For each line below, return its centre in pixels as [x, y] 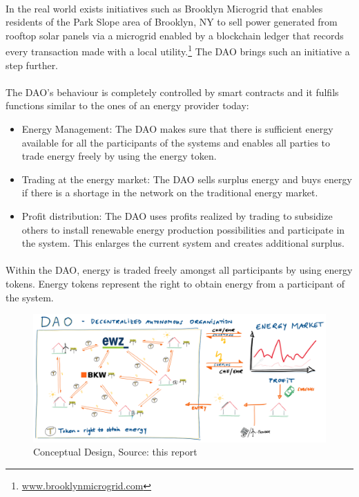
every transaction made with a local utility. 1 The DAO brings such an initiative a [178, 50]
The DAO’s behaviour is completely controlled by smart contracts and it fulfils [172, 92]
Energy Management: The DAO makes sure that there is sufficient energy [177, 129]
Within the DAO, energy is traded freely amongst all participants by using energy [179, 270]
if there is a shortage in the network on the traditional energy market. [170, 193]
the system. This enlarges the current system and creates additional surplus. [183, 243]
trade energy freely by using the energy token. [119, 156]
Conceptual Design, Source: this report [115, 452]
